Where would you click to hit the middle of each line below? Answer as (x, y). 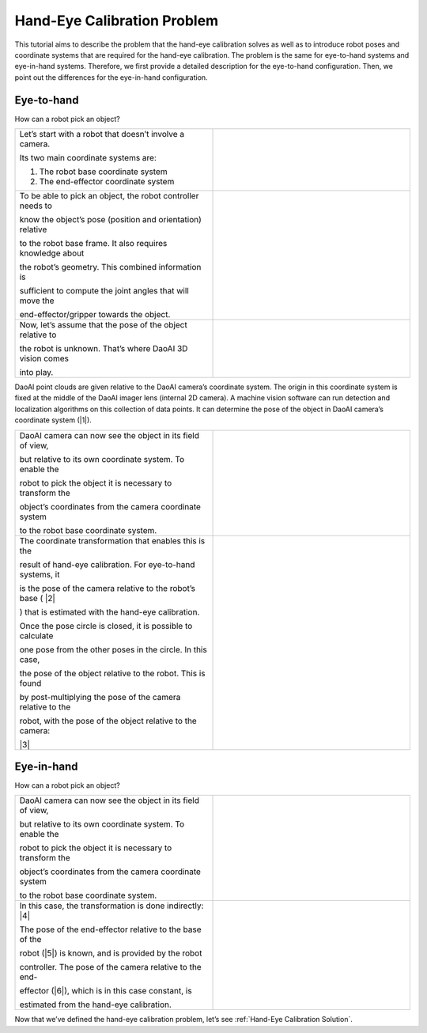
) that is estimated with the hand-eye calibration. (110, 611)
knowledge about (52, 253)
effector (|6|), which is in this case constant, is (106, 991)
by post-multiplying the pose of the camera (100, 697)
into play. (36, 373)
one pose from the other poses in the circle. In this (113, 649)
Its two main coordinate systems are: (88, 158)
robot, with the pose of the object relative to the (108, 721)
